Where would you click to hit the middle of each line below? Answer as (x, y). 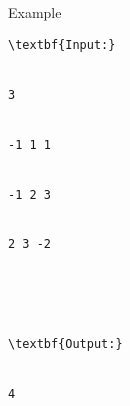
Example (35, 12)
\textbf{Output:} (65, 344)
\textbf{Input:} (62, 44)
